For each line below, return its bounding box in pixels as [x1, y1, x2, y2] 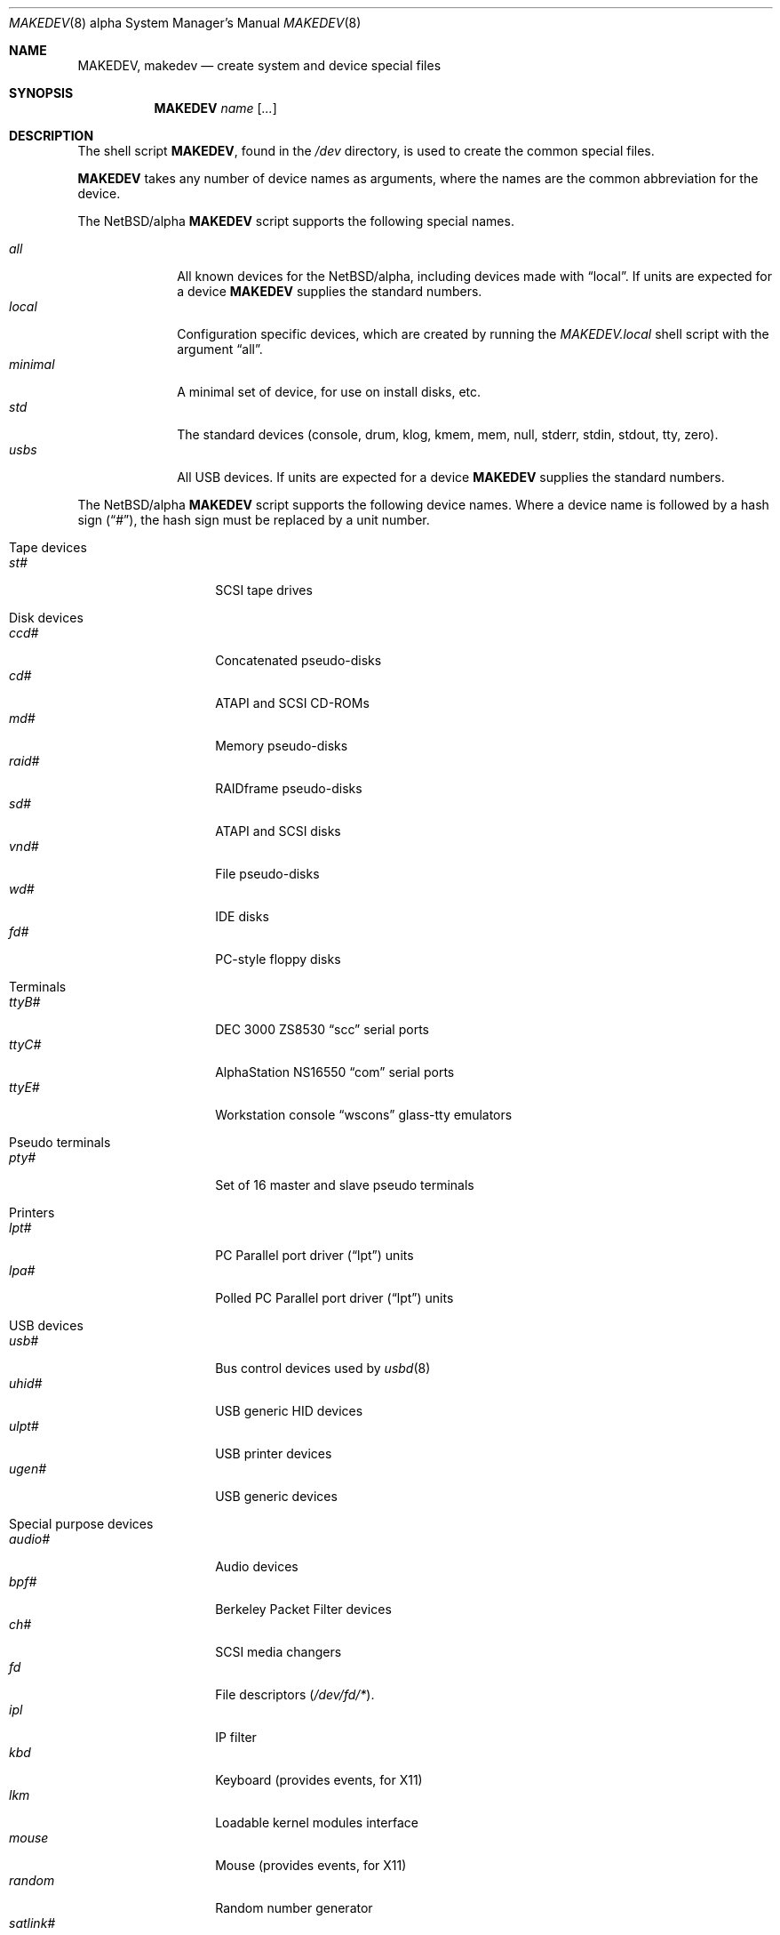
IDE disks [215, 909, 269, 924]
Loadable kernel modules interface [215, 1815, 418, 1830]
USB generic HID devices [215, 1403, 363, 1418]
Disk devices [9, 610, 84, 625]
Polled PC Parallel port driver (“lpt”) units [215, 1290, 454, 1305]
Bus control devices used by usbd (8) [215, 1361, 431, 1376]
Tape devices [9, 540, 87, 555]
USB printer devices [215, 1446, 332, 1461]
